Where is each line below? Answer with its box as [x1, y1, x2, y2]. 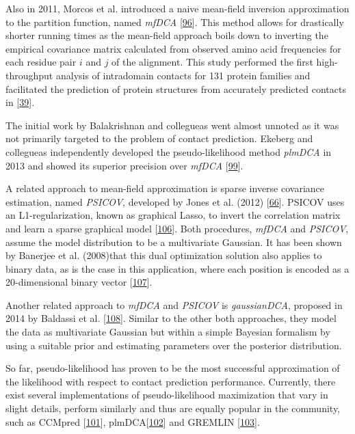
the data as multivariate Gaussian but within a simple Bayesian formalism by [5, 325, 330, 339]
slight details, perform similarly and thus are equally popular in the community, [5, 401, 341, 416]
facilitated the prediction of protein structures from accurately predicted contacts [5, 81, 346, 96]
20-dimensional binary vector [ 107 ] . [5, 275, 153, 289]
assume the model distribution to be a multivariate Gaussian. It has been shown [5, 234, 342, 249]
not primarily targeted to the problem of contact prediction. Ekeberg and [5, 131, 313, 146]
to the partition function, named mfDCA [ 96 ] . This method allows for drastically [5, 14, 344, 29]
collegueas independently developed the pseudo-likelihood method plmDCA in [5, 144, 332, 159]
